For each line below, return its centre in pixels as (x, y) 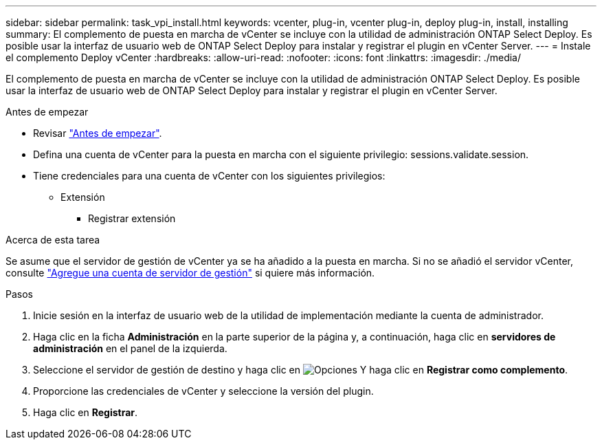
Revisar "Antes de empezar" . (98, 133)
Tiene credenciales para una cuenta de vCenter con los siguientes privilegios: (209, 176)
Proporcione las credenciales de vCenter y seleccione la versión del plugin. (203, 391)
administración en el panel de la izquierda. (130, 348)
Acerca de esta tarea (53, 240)
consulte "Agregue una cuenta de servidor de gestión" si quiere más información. (190, 273)
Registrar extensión (132, 218)
